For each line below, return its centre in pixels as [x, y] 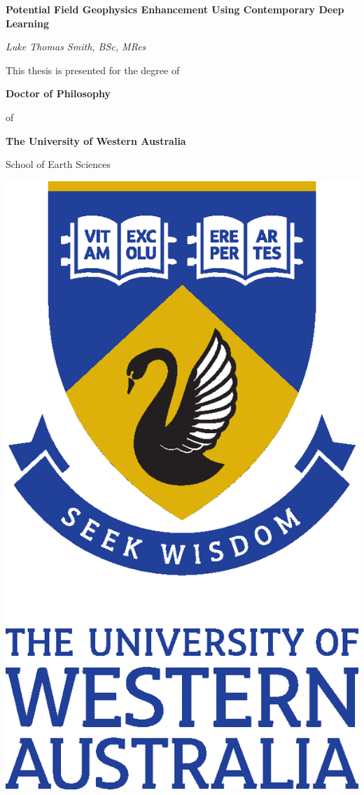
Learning [27, 23]
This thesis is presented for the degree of [93, 70]
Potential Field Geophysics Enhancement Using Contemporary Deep [175, 9]
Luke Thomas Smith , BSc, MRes [76, 47]
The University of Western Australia [96, 140]
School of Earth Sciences [58, 164]
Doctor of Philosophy [58, 93]
